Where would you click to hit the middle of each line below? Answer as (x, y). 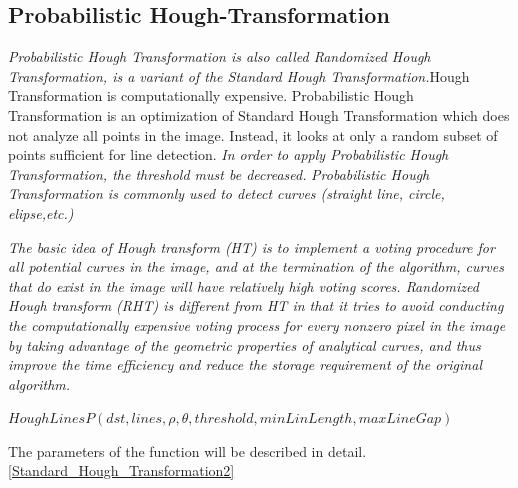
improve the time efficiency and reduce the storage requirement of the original (245, 364)
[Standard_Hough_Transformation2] (121, 470)
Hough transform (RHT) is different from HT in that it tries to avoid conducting (256, 305)
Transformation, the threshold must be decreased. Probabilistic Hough (219, 173)
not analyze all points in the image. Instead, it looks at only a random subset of (253, 134)
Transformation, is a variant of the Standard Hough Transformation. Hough (239, 75)
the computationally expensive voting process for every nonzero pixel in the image (257, 324)
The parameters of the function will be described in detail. (187, 450)
